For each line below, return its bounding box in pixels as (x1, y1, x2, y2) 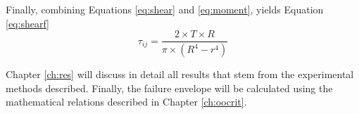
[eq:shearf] (6, 15, 49, 30)
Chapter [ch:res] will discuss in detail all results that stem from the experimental (6, 67, 354, 82)
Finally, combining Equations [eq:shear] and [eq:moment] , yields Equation (6, 2, 324, 16)
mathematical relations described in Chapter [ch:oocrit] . (6, 94, 247, 109)
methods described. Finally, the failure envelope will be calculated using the (6, 80, 333, 95)
